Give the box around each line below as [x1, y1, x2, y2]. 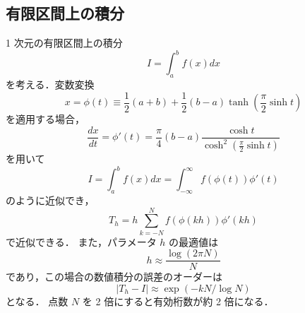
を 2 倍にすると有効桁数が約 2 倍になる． [82, 294, 274, 309]
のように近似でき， [6, 193, 95, 208]
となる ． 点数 [6, 294, 68, 309]
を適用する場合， [6, 112, 85, 126]
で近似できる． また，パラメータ [6, 234, 157, 249]
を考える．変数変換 [6, 77, 95, 92]
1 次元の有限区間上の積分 [6, 35, 123, 50]
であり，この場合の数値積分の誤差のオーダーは [6, 269, 222, 284]
